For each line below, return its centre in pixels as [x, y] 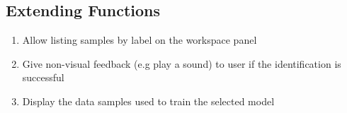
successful [43, 77]
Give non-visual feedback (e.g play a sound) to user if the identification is [182, 63]
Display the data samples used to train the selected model [148, 101]
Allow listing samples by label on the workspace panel [140, 40]
